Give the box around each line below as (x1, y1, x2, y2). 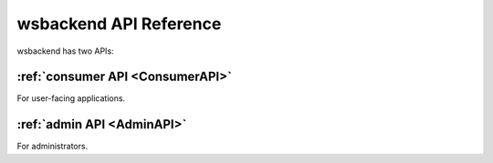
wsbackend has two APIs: (16, 46, 114, 56)
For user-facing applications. (16, 93, 126, 104)
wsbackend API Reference (16, 14, 222, 34)
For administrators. (16, 141, 89, 152)
